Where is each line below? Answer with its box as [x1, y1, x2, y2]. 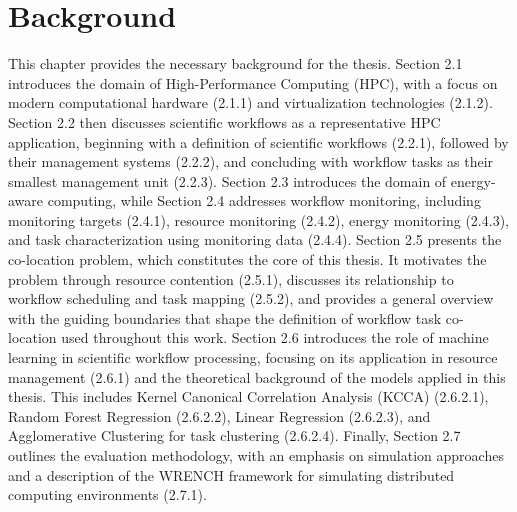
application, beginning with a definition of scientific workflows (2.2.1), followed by [8, 131, 509, 152]
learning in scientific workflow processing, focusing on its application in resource [8, 347, 498, 368]
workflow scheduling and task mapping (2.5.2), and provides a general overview [8, 288, 494, 309]
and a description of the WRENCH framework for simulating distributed [8, 464, 455, 485]
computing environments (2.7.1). [8, 484, 207, 505]
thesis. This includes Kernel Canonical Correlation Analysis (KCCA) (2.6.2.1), [8, 386, 489, 407]
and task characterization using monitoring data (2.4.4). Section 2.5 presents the [8, 229, 502, 250]
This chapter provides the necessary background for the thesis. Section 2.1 [8, 53, 463, 74]
